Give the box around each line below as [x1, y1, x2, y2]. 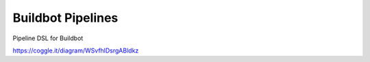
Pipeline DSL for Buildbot [12, 34, 84, 42]
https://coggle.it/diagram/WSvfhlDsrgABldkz [12, 46, 139, 55]
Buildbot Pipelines [12, 10, 119, 25]
